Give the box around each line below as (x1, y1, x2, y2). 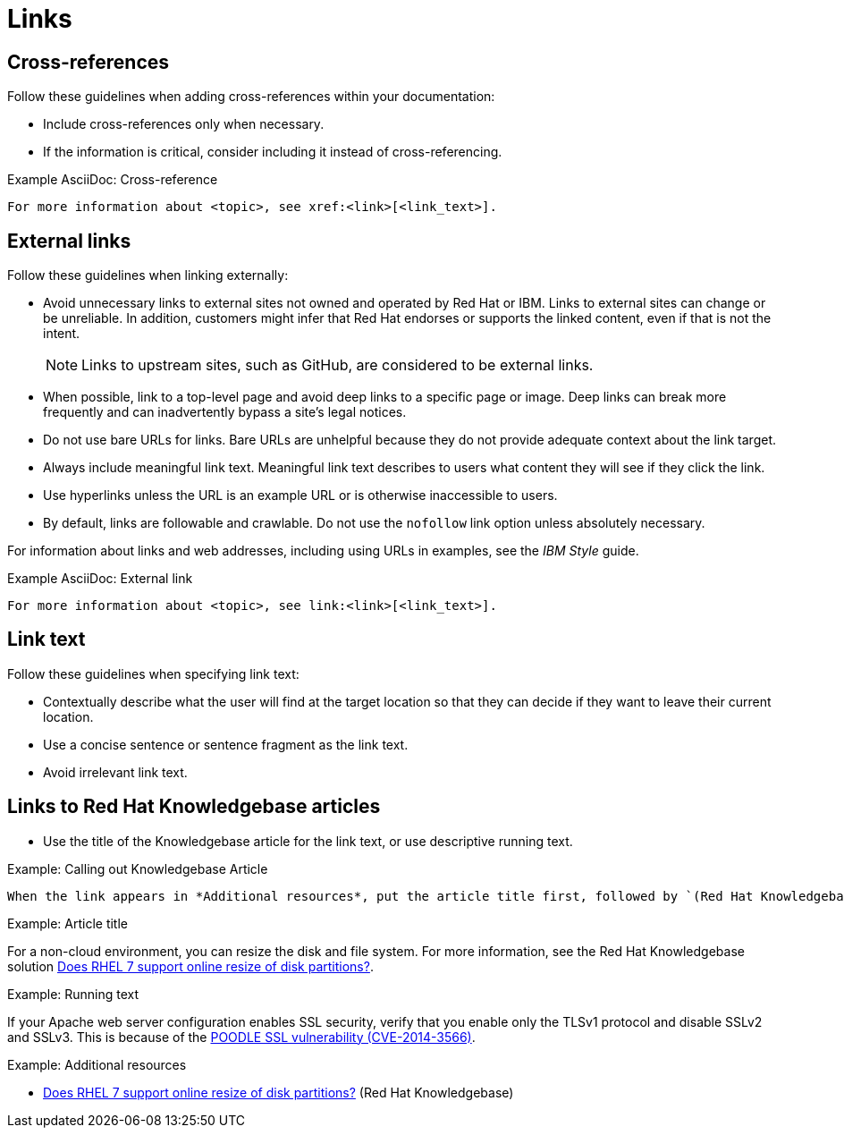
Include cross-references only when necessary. (43, 116, 325, 132)
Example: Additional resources (7, 1056, 187, 1072)
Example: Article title (7, 915, 128, 931)
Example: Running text (7, 986, 139, 1002)
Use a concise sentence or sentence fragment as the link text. (43, 736, 409, 752)
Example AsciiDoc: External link (7, 571, 193, 587)
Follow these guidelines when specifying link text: (7, 665, 300, 682)
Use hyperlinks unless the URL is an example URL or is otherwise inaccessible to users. (43, 487, 558, 504)
